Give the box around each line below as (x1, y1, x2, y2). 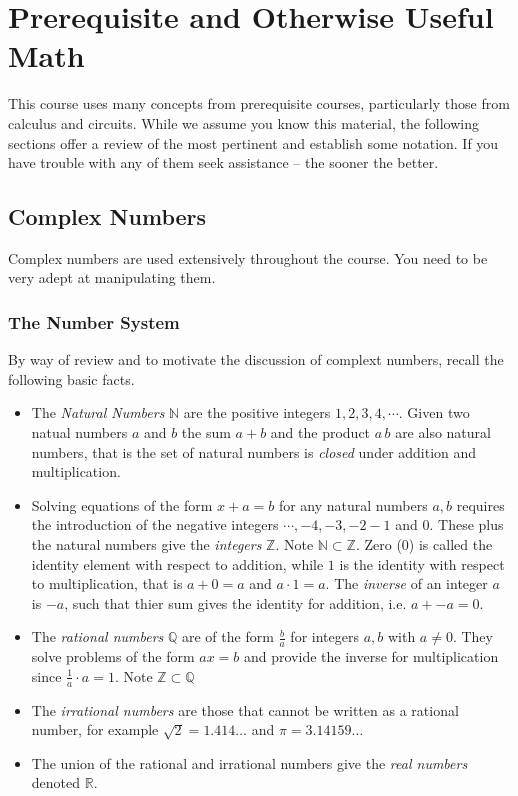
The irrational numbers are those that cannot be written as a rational (31, 699, 459, 720)
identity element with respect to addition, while (31, 553, 324, 574)
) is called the (408, 534, 493, 555)
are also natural (395, 422, 491, 443)
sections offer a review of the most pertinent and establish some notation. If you (8, 132, 499, 153)
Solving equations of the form (31, 494, 213, 515)
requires (456, 494, 505, 515)
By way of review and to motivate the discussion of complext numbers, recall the (8, 349, 504, 370)
